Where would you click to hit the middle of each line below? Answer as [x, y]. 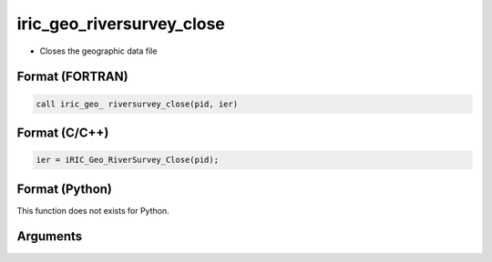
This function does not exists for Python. [93, 210]
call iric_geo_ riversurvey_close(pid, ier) [137, 104]
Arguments [50, 237]
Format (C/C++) [63, 132]
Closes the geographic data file [98, 51]
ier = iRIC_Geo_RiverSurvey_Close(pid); [127, 160]
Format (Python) [65, 189]
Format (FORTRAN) [72, 77]
